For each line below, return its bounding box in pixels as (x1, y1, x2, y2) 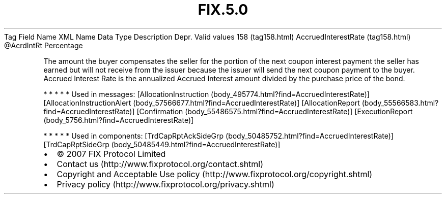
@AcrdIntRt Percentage (4, 41, 83, 50)
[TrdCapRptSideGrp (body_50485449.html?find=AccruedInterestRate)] (43, 140, 281, 149)
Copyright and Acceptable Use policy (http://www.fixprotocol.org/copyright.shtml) (57, 169, 373, 179)
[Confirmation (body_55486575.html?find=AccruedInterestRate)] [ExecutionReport (136, 107, 413, 116)
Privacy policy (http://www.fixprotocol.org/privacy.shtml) (57, 179, 274, 189)
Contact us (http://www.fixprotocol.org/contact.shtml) (57, 158, 264, 169)
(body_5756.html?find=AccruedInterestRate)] (43, 115, 194, 124)
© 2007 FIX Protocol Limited (57, 148, 166, 159)
